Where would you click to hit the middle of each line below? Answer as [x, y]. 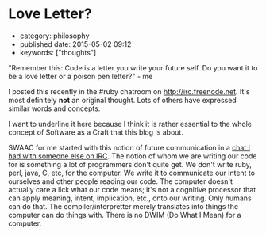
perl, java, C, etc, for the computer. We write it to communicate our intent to [132, 173]
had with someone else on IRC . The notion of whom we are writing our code [133, 156]
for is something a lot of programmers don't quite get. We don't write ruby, [130, 164]
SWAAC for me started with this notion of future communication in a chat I [129, 147]
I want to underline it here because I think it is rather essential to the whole [130, 124]
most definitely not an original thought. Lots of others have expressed [122, 100]
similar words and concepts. [54, 108]
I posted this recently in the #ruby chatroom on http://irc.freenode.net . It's [129, 91]
